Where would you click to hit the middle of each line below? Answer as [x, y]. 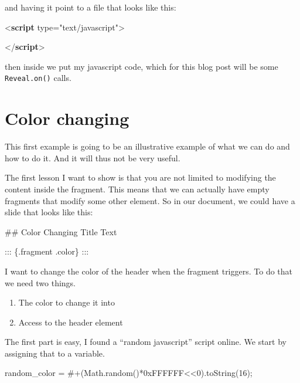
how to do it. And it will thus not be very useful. [93, 157]
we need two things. [40, 282]
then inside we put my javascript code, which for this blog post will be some [142, 66]
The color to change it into [67, 302]
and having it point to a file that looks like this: [91, 7]
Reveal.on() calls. [38, 78]
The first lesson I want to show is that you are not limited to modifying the [140, 177]
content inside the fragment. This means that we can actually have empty [137, 189]
